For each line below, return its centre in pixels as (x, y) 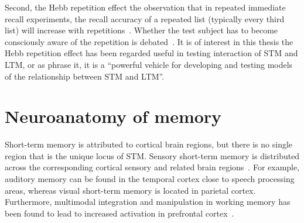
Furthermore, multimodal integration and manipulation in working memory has (148, 202)
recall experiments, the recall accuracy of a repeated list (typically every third (145, 18)
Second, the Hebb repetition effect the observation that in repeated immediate (145, 7)
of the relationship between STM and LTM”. (85, 76)
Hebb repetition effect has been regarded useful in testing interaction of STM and (151, 53)
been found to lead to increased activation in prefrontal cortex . (119, 213)
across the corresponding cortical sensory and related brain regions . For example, (152, 167)
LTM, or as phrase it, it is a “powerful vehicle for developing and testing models (149, 64)
